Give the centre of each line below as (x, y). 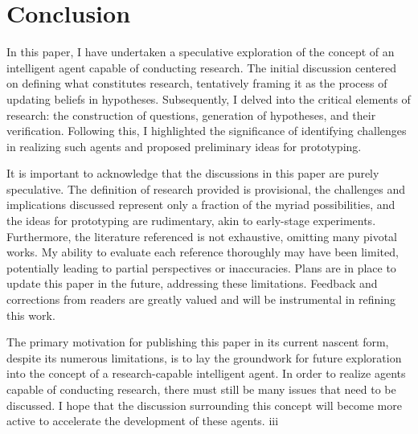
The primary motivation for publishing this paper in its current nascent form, (198, 342)
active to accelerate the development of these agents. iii (143, 421)
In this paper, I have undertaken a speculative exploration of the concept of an (201, 52)
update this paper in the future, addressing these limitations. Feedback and (192, 283)
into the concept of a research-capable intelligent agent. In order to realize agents (206, 373)
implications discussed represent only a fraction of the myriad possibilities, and (201, 205)
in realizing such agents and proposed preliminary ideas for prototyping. (184, 146)
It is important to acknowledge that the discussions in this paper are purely (193, 173)
